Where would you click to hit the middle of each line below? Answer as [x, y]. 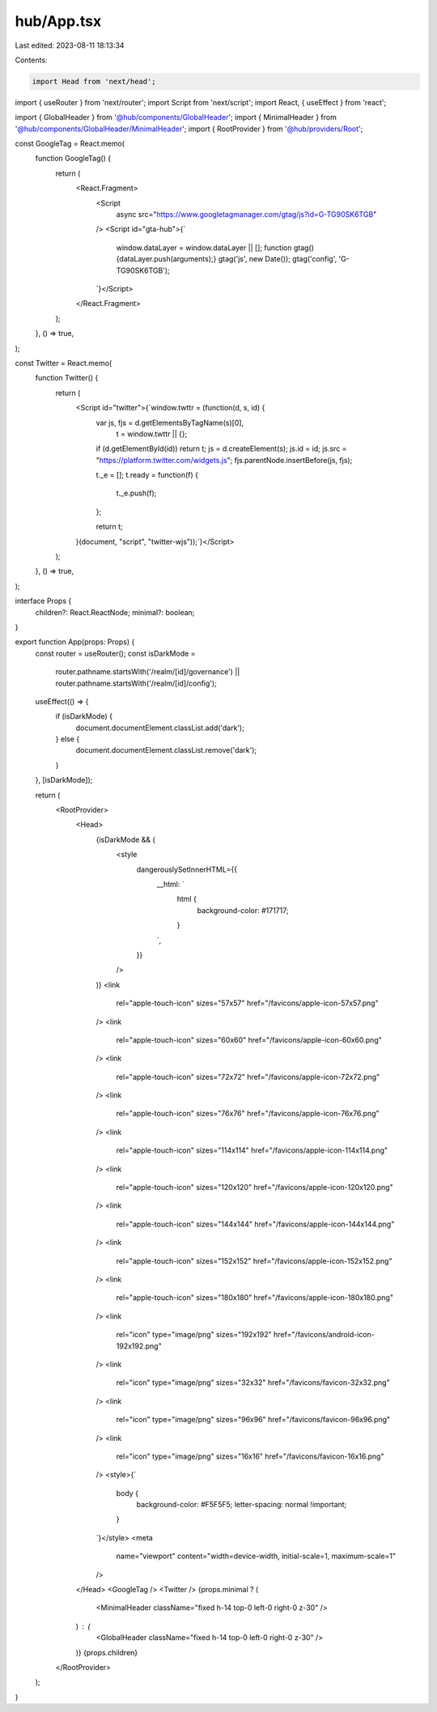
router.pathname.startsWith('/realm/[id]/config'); [136, 683]
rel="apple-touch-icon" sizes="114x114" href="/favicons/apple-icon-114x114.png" [252, 1150]
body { [127, 1493]
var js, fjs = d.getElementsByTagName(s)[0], [170, 423]
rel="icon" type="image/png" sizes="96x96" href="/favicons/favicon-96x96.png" [253, 1420]
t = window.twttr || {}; [152, 434]
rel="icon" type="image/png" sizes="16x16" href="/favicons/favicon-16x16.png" [250, 1456]
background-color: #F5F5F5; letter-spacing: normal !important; [242, 1505]
